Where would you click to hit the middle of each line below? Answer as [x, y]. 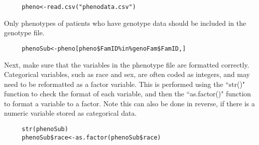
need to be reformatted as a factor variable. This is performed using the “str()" [125, 84]
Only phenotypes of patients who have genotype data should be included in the [125, 23]
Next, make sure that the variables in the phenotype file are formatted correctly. [127, 64]
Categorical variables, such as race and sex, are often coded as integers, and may [127, 74]
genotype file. [24, 33]
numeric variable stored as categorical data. [70, 113]
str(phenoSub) [45, 129]
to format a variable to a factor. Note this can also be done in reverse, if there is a [129, 103]
